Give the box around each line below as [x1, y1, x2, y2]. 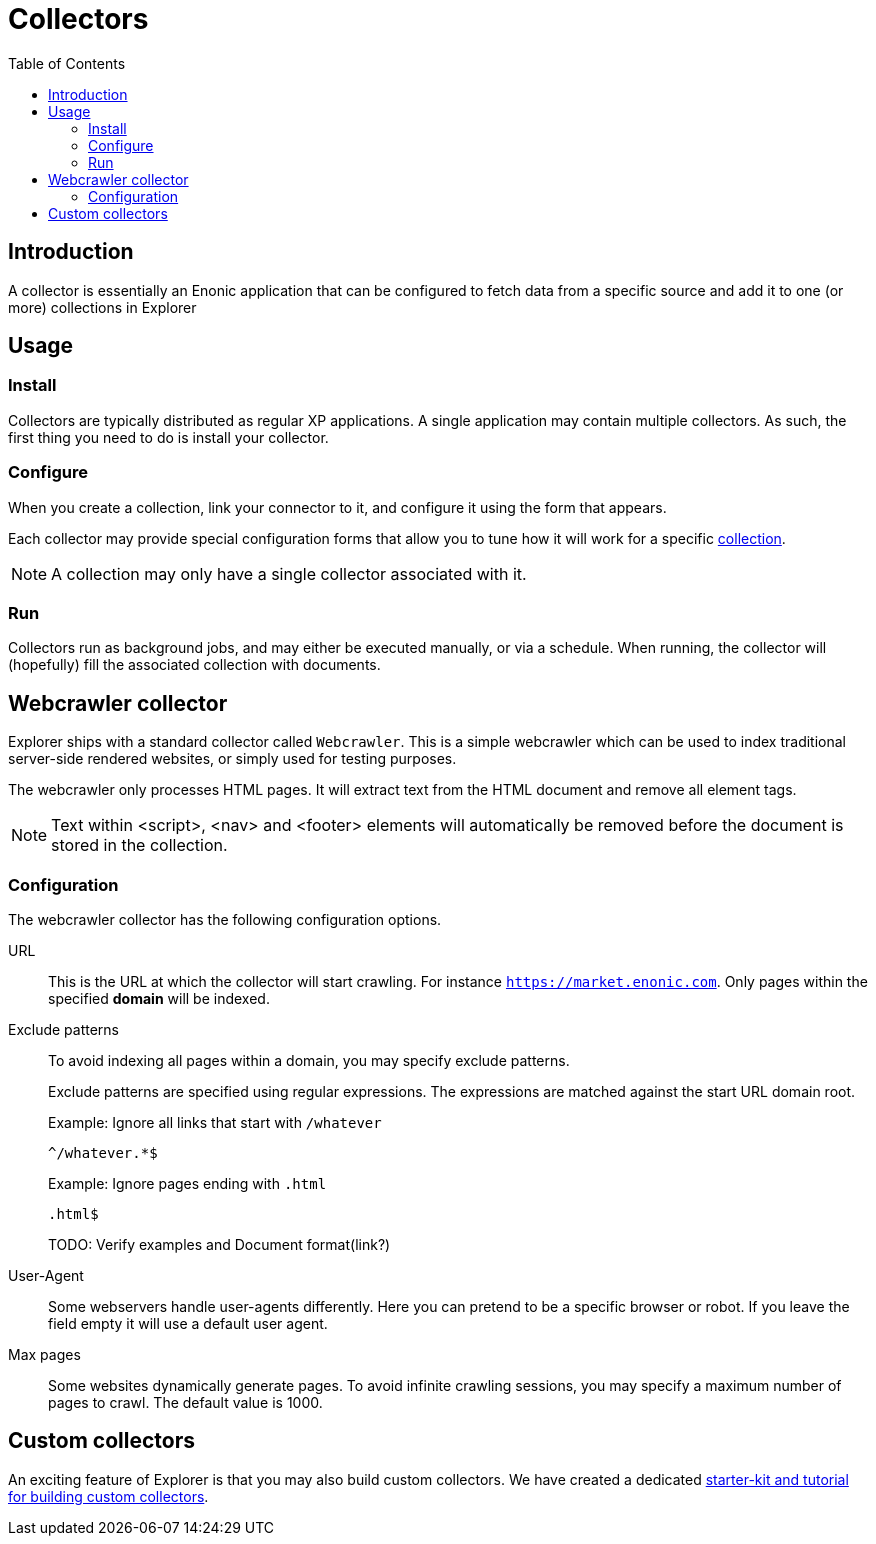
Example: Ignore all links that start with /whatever [48, 1113, 382, 1131]
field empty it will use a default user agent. [48, 1314, 328, 1332]
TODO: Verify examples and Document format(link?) [48, 1235, 391, 1253]
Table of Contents [8, 54, 126, 72]
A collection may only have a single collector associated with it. [51, 563, 527, 584]
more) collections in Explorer [8, 298, 197, 316]
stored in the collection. [51, 835, 228, 856]
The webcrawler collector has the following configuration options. [8, 910, 442, 928]
